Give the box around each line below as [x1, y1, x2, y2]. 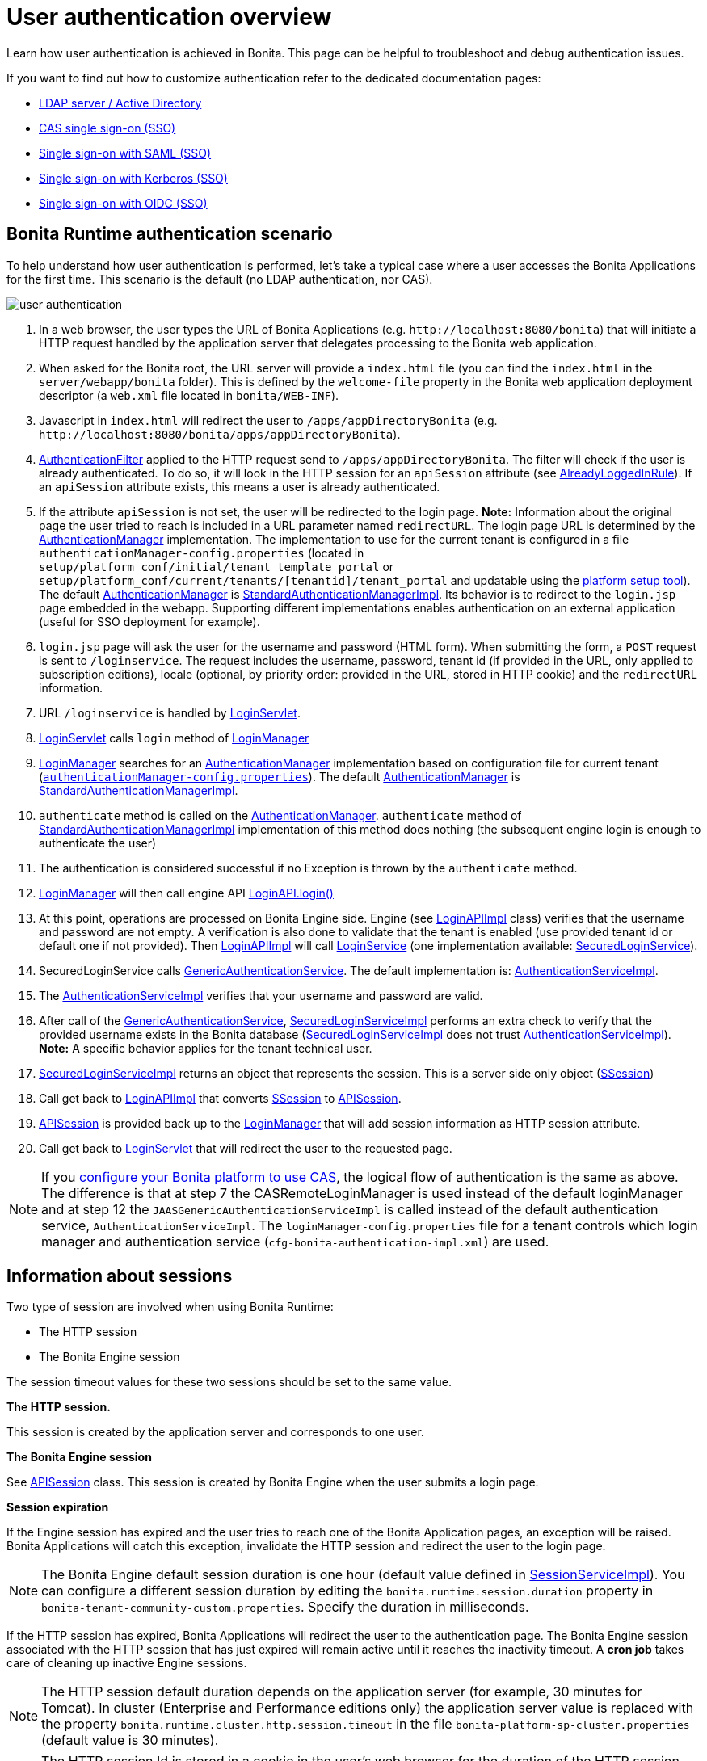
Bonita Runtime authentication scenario [6, 224, 333, 245]
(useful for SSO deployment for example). [39, 614, 260, 628]
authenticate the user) [39, 835, 157, 850]
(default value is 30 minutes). [41, 1732, 219, 1749]
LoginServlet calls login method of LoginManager [39, 730, 309, 745]
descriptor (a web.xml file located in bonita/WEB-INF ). [39, 388, 339, 402]
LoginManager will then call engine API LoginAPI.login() [39, 885, 334, 900]
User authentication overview [6, 3, 332, 31]
